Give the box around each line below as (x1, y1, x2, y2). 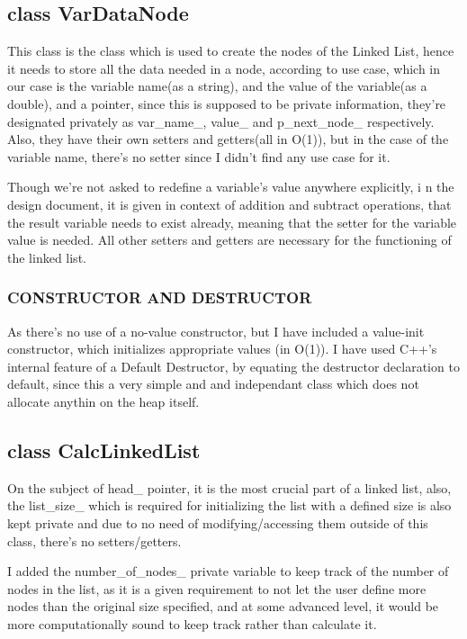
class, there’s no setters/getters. (7, 531, 182, 550)
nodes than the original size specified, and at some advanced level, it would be (7, 597, 439, 616)
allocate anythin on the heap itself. (7, 391, 200, 410)
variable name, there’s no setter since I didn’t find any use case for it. (7, 147, 391, 166)
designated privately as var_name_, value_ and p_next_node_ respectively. (7, 112, 435, 130)
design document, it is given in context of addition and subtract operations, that (7, 194, 452, 213)
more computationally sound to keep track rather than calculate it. (7, 614, 377, 633)
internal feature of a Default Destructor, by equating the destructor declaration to (7, 356, 460, 375)
